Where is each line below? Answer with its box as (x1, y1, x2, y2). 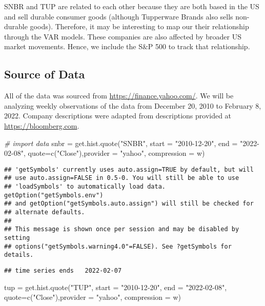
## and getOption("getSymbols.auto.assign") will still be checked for (4, 200, 254, 208)
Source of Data (4, 66, 85, 82)
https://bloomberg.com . (4, 120, 79, 131)
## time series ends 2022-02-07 (4, 267, 122, 274)
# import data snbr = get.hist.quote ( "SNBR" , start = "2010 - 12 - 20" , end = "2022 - (4, 137, 259, 148)
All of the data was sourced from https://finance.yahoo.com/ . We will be (4, 90, 234, 101)
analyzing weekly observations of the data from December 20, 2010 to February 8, (4, 100, 261, 111)
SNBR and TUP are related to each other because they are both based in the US (4, 1, 259, 11)
